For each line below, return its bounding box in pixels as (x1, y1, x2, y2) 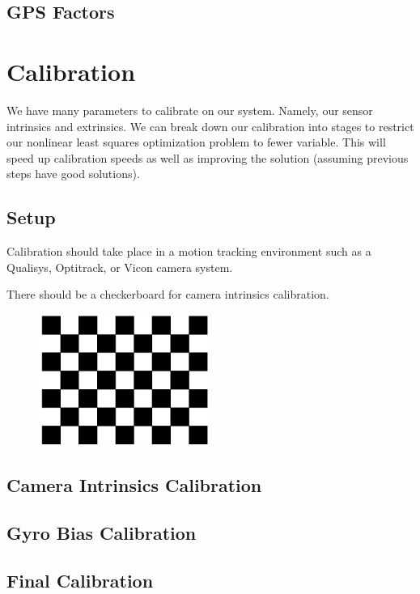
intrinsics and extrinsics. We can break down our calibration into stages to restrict (6, 117, 414, 134)
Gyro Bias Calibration (6, 520, 197, 545)
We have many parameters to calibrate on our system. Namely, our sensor (6, 101, 373, 118)
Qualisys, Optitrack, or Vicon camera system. (6, 258, 233, 275)
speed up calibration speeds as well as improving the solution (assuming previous (6, 149, 409, 166)
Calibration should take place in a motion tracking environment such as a (6, 243, 371, 260)
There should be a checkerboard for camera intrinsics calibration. (6, 286, 329, 303)
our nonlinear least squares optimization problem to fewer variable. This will (6, 134, 386, 151)
